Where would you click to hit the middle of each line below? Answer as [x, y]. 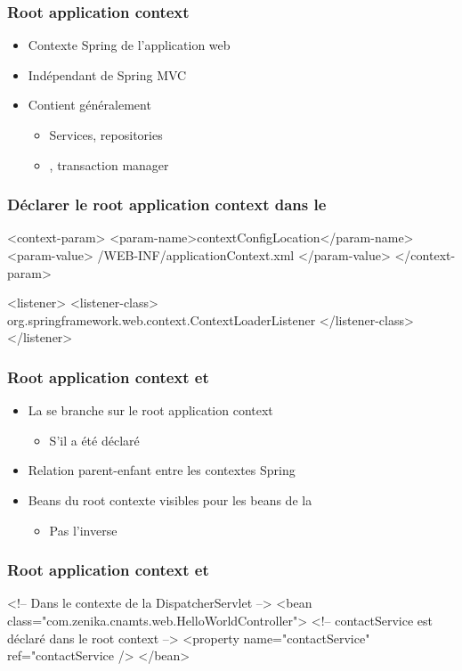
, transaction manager [109, 164]
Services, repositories [106, 135]
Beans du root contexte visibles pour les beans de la [170, 499]
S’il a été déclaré [94, 440]
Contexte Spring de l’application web [129, 45]
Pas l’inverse [83, 530]
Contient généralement [89, 105]
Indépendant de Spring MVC [107, 74]
